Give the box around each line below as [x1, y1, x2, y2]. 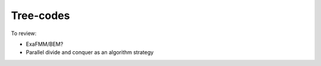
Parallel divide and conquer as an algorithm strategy [26, 49, 154, 56]
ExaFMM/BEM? [26, 40, 64, 48]
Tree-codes [11, 9, 70, 22]
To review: [11, 30, 37, 37]
